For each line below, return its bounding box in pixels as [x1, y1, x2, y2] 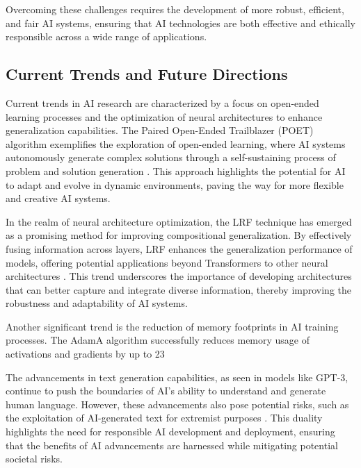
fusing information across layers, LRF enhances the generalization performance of [6, 241, 353, 256]
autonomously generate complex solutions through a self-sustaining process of [6, 150, 336, 165]
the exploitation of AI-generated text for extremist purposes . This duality [6, 410, 323, 425]
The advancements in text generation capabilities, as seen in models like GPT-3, [6, 369, 348, 384]
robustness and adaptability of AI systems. [6, 296, 188, 310]
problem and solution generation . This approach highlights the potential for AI [6, 163, 346, 178]
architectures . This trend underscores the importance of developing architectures [6, 269, 352, 283]
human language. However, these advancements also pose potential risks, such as [6, 396, 349, 411]
